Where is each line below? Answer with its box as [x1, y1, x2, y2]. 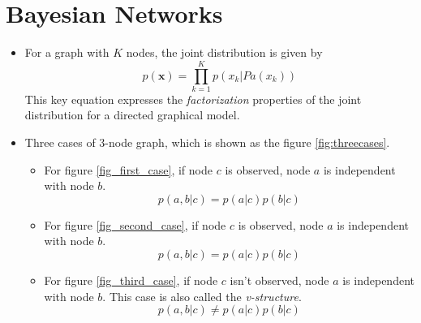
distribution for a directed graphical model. [24, 106, 240, 123]
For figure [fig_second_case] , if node [44, 216, 226, 233]
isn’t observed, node [230, 272, 329, 288]
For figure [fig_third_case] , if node [44, 272, 218, 288]
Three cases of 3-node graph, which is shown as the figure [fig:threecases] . [24, 134, 390, 151]
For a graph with [24, 44, 110, 61]
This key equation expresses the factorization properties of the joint [24, 90, 362, 107]
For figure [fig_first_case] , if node [44, 161, 213, 178]
